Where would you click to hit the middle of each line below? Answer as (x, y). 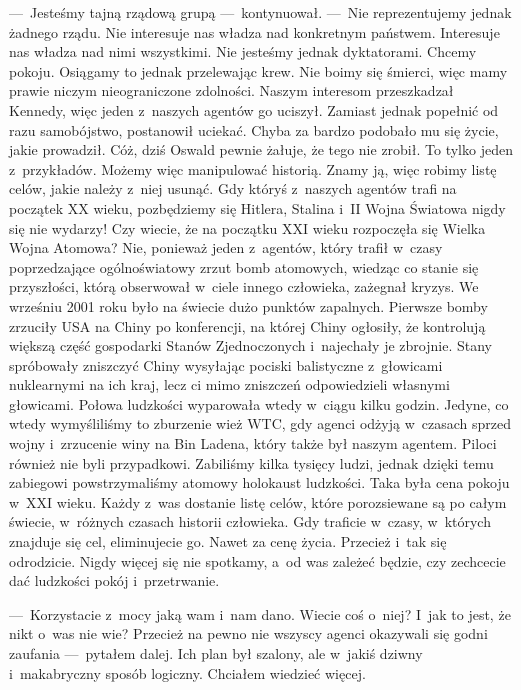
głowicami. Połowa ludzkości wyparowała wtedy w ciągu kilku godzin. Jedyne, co (259, 403)
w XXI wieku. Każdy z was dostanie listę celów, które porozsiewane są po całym (258, 501)
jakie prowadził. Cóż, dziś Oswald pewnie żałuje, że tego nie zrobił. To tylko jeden (261, 149)
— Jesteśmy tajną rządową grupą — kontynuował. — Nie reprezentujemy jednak (260, 12)
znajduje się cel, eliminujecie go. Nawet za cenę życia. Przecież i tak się (228, 541)
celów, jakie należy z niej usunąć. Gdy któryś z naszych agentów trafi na (233, 188)
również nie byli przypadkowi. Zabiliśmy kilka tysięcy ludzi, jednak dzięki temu (251, 462)
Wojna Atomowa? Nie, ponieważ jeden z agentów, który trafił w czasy (226, 247)
